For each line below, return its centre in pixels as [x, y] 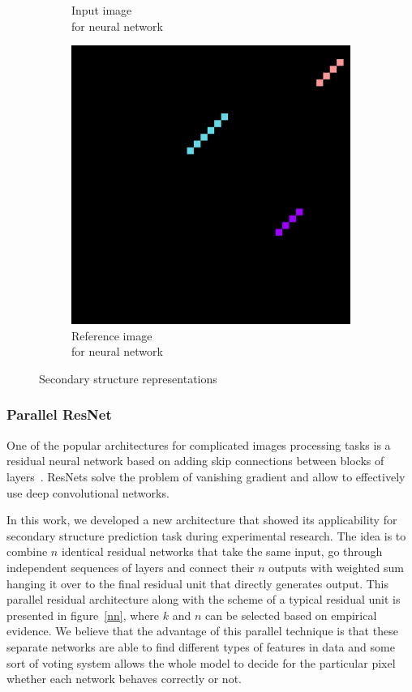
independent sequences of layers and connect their [131, 567]
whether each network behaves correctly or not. [124, 679]
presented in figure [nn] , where [83, 615]
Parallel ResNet [59, 414]
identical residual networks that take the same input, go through [222, 551]
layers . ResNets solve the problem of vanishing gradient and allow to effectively [206, 476]
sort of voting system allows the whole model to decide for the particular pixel [201, 662]
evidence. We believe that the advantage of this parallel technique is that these [202, 631]
